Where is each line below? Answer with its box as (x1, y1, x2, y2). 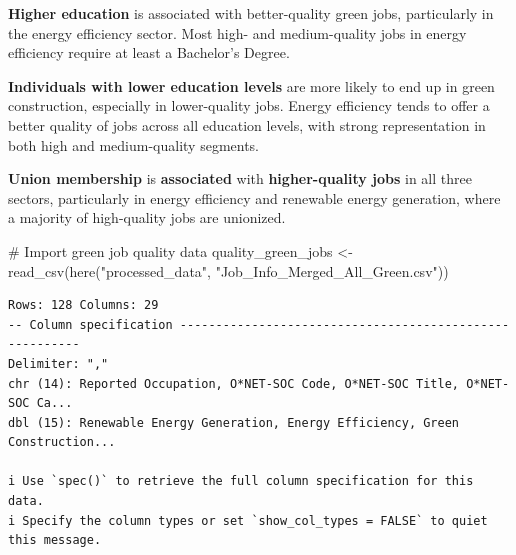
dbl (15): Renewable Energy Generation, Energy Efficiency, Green (8, 415, 460, 430)
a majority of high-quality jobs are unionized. (8, 207, 286, 228)
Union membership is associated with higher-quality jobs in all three (8, 168, 472, 189)
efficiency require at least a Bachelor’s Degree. (8, 42, 290, 63)
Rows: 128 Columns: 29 (8, 298, 159, 313)
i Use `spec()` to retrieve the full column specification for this (8, 474, 474, 489)
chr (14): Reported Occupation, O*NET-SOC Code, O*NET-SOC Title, (8, 376, 460, 391)
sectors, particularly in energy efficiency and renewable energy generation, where (8, 187, 501, 208)
